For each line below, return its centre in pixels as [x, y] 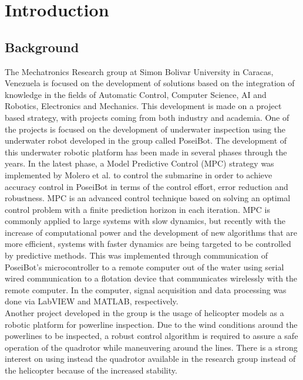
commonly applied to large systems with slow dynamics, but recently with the [145, 221]
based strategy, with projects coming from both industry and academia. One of [147, 117]
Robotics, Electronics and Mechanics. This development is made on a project [143, 106]
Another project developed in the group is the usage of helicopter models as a [144, 313]
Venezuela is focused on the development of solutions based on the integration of [150, 83]
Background [42, 47]
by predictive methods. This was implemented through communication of [136, 255]
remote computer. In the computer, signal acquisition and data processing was [146, 289]
